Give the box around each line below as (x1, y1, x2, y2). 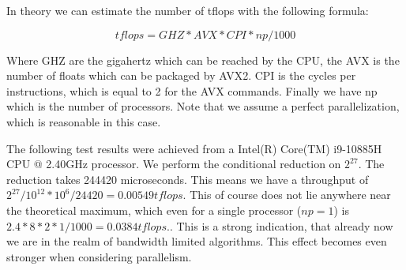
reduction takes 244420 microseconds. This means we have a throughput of (6, 171, 369, 187)
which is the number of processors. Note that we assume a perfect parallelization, (6, 98, 400, 114)
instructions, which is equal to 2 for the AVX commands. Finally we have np (6, 82, 378, 99)
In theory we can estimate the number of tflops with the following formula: (6, 2, 369, 18)
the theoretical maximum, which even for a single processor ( (6, 201, 302, 218)
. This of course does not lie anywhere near (182, 186, 391, 203)
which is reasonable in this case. (6, 113, 161, 129)
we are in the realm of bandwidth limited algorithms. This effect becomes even (6, 233, 387, 249)
